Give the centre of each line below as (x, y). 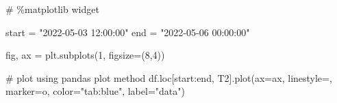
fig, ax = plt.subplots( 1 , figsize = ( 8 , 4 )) (85, 55)
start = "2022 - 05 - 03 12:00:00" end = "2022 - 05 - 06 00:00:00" (128, 32)
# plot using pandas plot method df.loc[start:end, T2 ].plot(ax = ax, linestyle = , (169, 77)
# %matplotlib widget (52, 9)
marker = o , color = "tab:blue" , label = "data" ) (95, 91)
